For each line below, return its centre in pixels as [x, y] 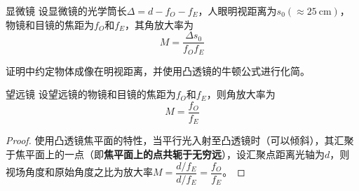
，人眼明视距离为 [237, 10]
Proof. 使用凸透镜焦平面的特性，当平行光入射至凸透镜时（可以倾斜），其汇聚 [180, 140]
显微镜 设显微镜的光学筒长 [66, 10]
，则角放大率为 [241, 94]
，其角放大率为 [160, 24]
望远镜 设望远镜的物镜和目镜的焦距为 [91, 94]
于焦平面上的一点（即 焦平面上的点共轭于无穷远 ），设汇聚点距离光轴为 [165, 154]
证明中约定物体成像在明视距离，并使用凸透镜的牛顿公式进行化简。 [158, 70]
